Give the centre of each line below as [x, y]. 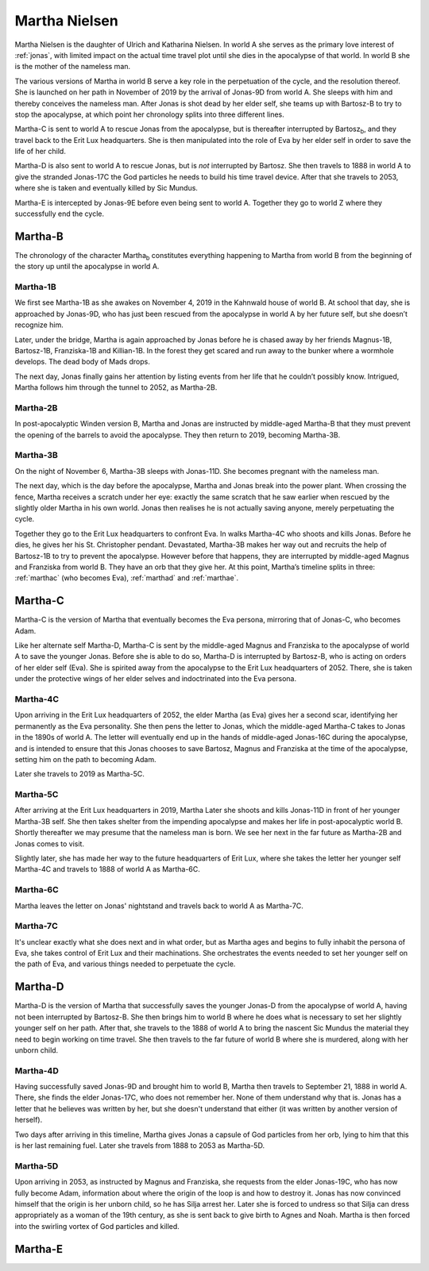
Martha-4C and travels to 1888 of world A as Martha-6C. [107, 869]
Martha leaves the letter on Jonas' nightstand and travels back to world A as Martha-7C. [159, 906]
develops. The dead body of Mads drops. [82, 362]
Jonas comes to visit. [50, 843]
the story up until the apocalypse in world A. [87, 267]
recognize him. [39, 325]
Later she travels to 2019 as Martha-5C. [79, 774]
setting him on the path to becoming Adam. [85, 759]
